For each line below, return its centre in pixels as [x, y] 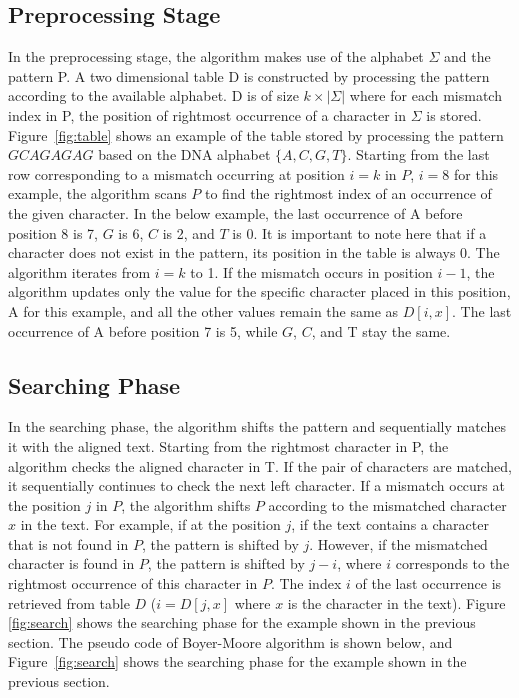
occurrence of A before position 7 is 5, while [143, 330]
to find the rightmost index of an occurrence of [348, 193]
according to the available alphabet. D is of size [153, 95]
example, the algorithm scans [97, 193]
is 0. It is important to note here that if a [359, 232]
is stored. [454, 114]
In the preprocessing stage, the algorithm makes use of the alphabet [216, 56]
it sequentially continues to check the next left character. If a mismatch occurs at [256, 485]
